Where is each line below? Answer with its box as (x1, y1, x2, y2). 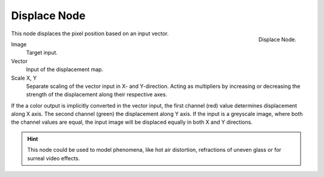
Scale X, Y (11, 74, 37, 81)
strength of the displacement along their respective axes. (26, 91, 167, 98)
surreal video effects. (27, 154, 80, 161)
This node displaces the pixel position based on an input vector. (11, 30, 169, 37)
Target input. (26, 49, 58, 56)
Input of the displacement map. (26, 66, 104, 73)
